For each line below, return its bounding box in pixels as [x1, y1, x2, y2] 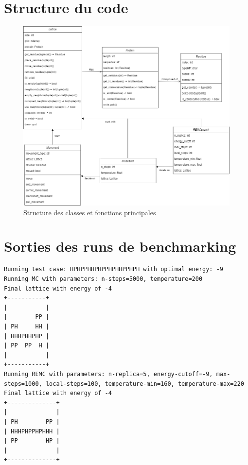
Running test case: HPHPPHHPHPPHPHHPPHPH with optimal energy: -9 [4, 266, 224, 273]
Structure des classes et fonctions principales [23, 207, 156, 217]
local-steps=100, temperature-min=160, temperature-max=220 [45, 380, 244, 387]
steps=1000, [4, 380, 42, 387]
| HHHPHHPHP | [4, 332, 50, 340]
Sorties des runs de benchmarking [4, 236, 236, 256]
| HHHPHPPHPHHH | [4, 428, 60, 435]
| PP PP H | [4, 342, 50, 349]
